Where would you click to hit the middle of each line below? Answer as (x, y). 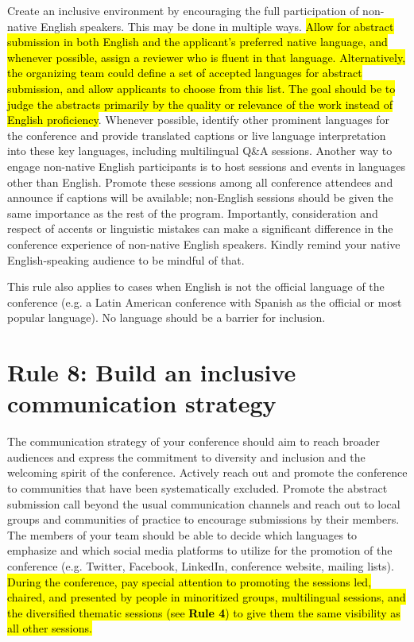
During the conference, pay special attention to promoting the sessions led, (190, 581)
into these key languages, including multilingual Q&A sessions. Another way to (200, 151)
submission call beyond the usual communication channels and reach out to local (204, 503)
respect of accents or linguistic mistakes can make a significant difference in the (200, 228)
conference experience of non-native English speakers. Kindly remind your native (204, 244)
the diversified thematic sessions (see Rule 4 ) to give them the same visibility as (204, 612)
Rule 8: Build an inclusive (152, 372)
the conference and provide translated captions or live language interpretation (197, 135)
